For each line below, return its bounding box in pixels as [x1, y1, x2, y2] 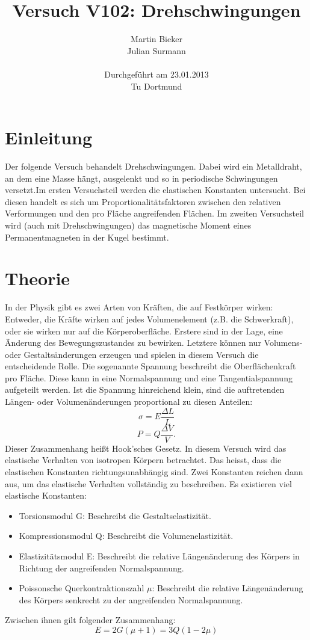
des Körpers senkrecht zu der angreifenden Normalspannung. [19, 593, 243, 606]
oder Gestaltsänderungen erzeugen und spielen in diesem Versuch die [5, 348, 259, 360]
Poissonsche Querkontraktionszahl [19, 582, 144, 594]
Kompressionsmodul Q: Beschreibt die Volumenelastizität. [19, 529, 234, 542]
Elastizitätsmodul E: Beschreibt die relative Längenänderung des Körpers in [19, 549, 300, 562]
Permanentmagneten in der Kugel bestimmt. [5, 230, 169, 243]
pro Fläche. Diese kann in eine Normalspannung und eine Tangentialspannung [5, 371, 293, 384]
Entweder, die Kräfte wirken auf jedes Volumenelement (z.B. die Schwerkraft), [5, 312, 294, 325]
